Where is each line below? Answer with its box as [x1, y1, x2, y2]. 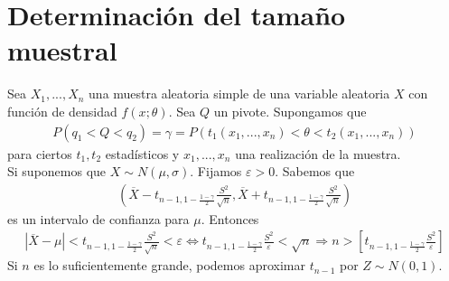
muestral [7, 32, 117, 69]
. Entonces [201, 209, 259, 228]
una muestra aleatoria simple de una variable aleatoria [89, 84, 390, 103]
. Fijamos [190, 162, 242, 181]
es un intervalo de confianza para [7, 209, 190, 228]
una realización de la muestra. [235, 144, 401, 163]
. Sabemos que [275, 162, 355, 181]
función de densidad [7, 101, 117, 120]
